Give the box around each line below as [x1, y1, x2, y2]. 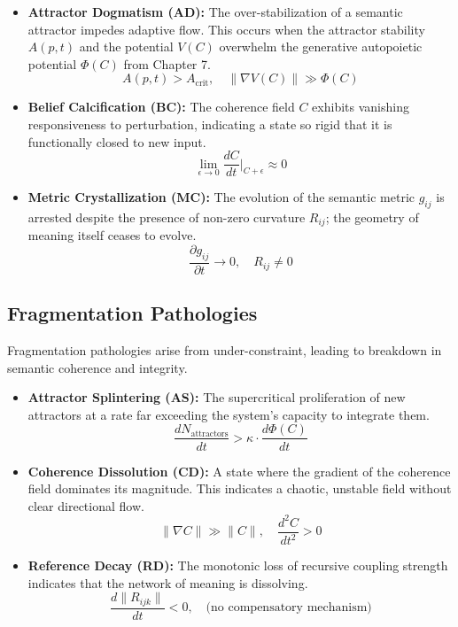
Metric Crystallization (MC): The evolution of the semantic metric [27, 188, 415, 206]
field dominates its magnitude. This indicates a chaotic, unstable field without [27, 479, 452, 498]
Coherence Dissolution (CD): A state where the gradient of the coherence [27, 461, 451, 480]
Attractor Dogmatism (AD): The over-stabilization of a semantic [27, 3, 403, 20]
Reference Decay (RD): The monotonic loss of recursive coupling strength [27, 556, 448, 575]
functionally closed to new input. [27, 132, 206, 151]
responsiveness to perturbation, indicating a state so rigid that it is [27, 114, 392, 133]
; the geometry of [325, 208, 419, 227]
